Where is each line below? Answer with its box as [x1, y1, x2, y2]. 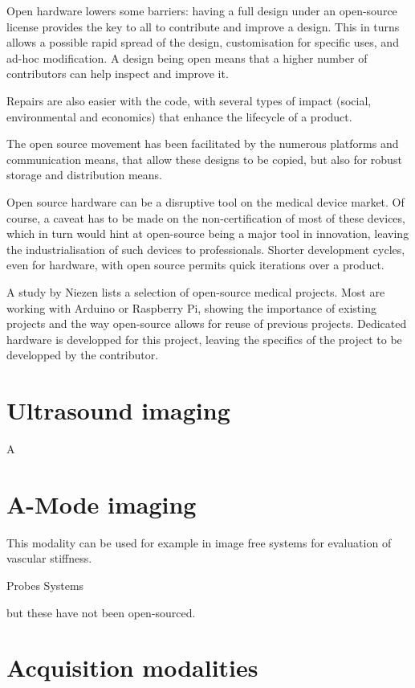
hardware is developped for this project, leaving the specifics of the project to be [6, 330, 402, 347]
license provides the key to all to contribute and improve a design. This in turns [6, 18, 400, 35]
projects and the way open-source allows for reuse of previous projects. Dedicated [6, 315, 407, 332]
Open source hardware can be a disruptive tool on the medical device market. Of [6, 193, 405, 210]
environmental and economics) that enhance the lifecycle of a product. [6, 108, 352, 125]
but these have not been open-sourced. [6, 604, 196, 620]
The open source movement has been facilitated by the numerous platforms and [6, 135, 399, 152]
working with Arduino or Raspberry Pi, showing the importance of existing [6, 299, 376, 316]
